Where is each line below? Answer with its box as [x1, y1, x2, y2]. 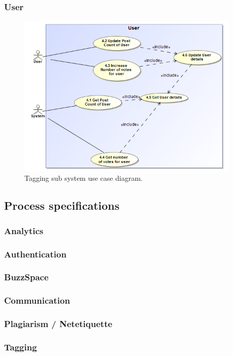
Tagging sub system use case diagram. [24, 173, 143, 183]
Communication [4, 294, 70, 307]
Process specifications [4, 198, 120, 213]
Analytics [4, 224, 44, 237]
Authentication [4, 247, 66, 260]
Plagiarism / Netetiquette [4, 317, 113, 330]
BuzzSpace [4, 271, 49, 283]
